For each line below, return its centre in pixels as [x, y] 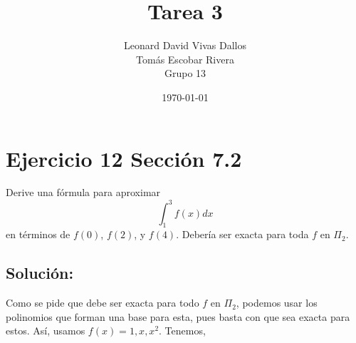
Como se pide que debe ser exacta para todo [103, 303]
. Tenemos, [182, 331]
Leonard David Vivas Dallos [185, 45]
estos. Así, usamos [46, 331]
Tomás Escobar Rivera [185, 59]
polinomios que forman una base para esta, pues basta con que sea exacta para [178, 316]
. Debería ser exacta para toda [242, 234]
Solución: [40, 273]
